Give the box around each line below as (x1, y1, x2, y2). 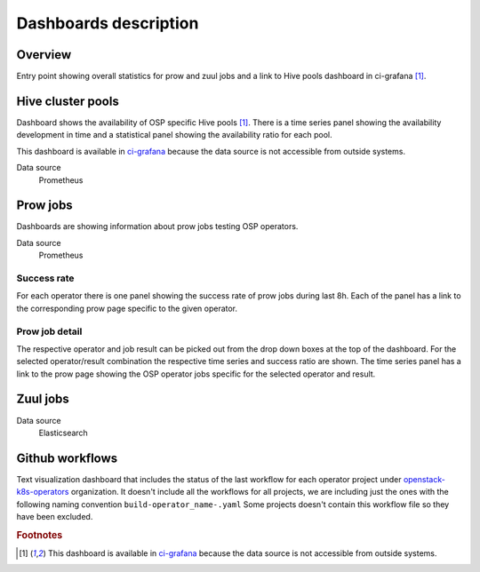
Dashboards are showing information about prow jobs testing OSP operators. (16, 221, 299, 232)
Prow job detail (16, 325, 83, 338)
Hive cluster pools (16, 93, 119, 108)
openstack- (403, 473, 446, 484)
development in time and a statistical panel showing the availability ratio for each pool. (16, 130, 332, 140)
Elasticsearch (38, 427, 88, 438)
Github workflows (16, 450, 118, 465)
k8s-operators (16, 487, 69, 497)
